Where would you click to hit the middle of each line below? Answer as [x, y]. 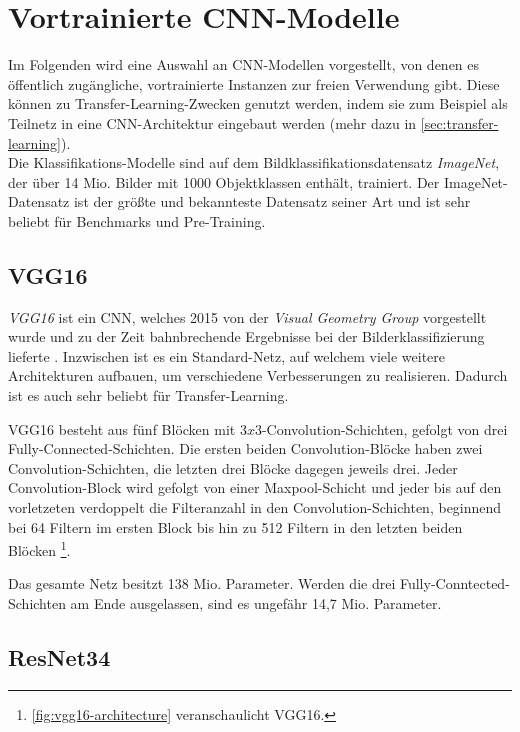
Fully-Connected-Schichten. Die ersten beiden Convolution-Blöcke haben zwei [245, 448]
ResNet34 [59, 657]
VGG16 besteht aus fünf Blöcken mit [122, 428]
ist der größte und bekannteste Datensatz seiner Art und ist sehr [272, 201]
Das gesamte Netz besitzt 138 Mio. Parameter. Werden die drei [202, 583]
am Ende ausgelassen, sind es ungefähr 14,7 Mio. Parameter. [256, 603]
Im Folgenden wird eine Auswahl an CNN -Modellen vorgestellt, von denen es [244, 64]
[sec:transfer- [459, 122]
